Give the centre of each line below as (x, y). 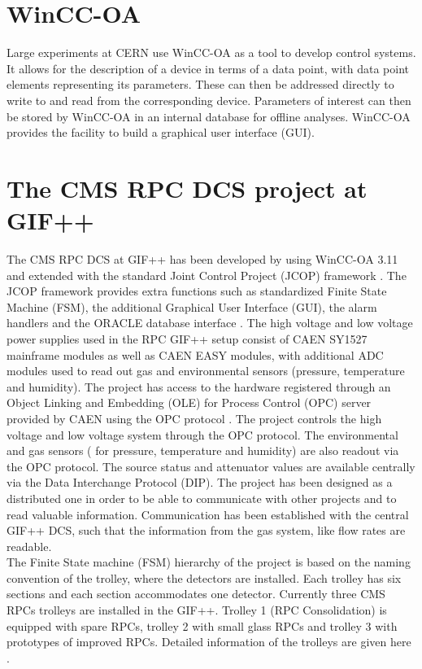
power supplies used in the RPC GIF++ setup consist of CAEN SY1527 (187, 338)
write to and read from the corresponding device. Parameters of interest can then (209, 100)
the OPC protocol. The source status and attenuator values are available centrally (211, 466)
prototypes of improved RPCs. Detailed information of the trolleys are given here (209, 642)
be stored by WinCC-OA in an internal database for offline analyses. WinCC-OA (209, 116)
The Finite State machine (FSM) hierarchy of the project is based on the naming (209, 562)
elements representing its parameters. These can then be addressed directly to (200, 84)
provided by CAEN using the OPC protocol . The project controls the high (194, 418)
